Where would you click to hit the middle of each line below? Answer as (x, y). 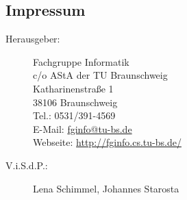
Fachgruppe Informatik (81, 61)
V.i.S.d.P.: (27, 165)
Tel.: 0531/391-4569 (74, 115)
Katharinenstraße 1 (73, 88)
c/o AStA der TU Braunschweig (100, 75)
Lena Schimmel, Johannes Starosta (106, 188)
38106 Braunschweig (75, 102)
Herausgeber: (33, 39)
